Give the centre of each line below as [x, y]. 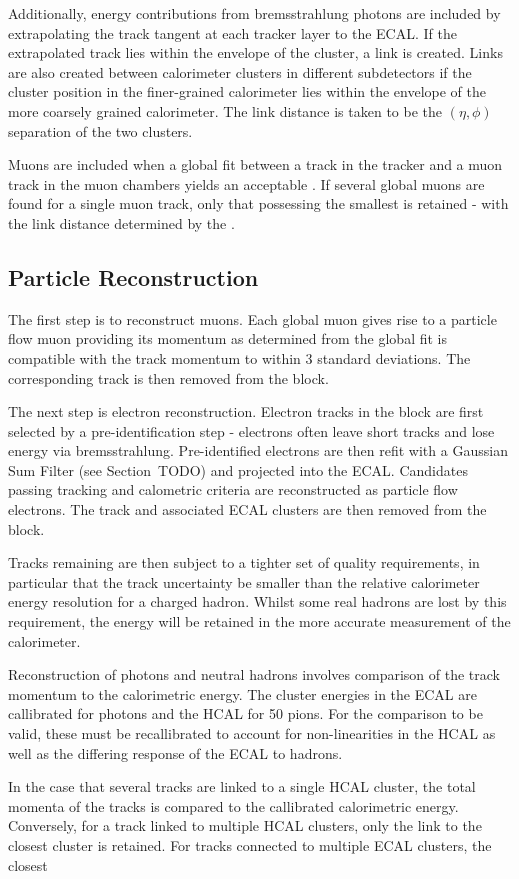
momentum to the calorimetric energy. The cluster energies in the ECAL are [242, 693]
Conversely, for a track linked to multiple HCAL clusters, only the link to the [245, 825]
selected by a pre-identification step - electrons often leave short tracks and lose [251, 430]
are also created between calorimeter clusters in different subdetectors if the [240, 71]
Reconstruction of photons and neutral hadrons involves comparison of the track [254, 674]
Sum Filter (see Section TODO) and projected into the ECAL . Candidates [238, 469]
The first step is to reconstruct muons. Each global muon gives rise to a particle [252, 318]
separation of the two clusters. [100, 130]
